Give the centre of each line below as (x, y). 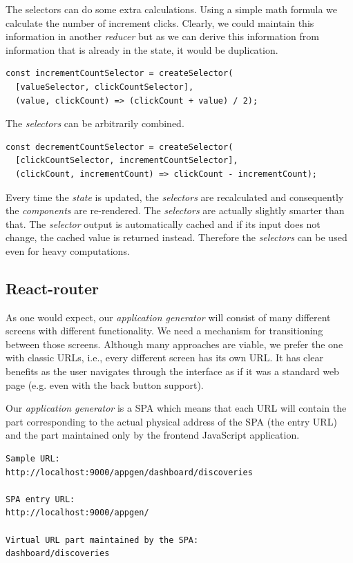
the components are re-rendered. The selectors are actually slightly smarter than (175, 210)
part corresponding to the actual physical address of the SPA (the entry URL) (171, 421)
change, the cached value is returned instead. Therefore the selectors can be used (176, 237)
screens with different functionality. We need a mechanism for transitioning (164, 331)
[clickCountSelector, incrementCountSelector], (127, 161)
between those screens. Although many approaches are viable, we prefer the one (174, 344)
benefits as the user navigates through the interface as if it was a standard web (172, 371)
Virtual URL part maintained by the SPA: (102, 540)
